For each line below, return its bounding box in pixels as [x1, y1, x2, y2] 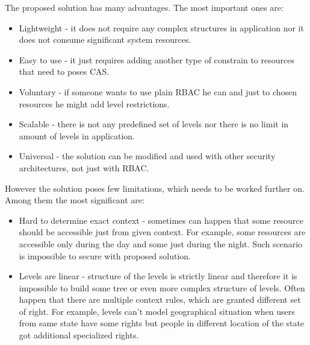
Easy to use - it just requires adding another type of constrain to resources [19, 53, 294, 66]
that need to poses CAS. [19, 65, 110, 78]
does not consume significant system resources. [19, 33, 191, 46]
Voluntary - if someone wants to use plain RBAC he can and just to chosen [19, 85, 297, 98]
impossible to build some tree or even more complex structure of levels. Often [19, 281, 305, 294]
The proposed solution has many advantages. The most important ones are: [5, 1, 284, 13]
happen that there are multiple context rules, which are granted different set [19, 293, 301, 306]
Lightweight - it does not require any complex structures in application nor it [19, 21, 304, 34]
